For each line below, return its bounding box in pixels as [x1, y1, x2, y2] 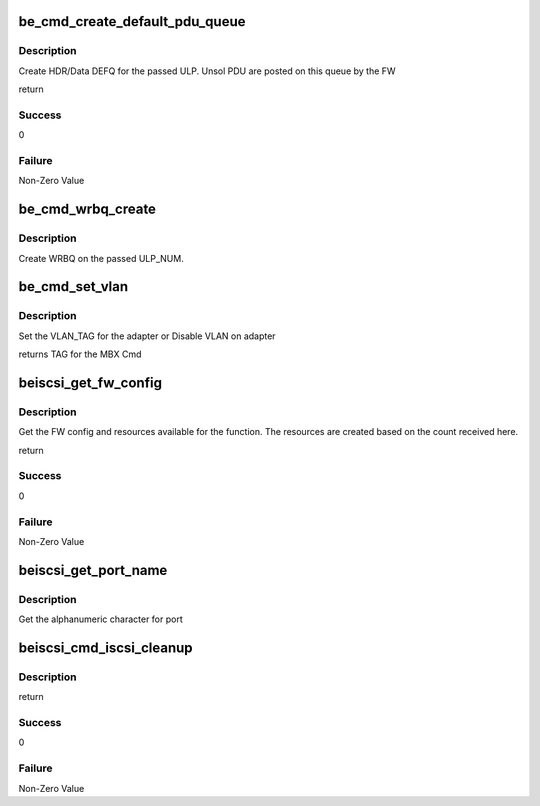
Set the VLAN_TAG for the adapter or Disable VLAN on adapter [18, 330, 276, 342]
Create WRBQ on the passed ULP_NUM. [18, 252, 184, 264]
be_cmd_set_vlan [18, 278, 129, 295]
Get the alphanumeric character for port [18, 613, 184, 625]
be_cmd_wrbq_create [18, 201, 157, 218]
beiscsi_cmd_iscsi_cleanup [18, 639, 194, 656]
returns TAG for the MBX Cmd [18, 348, 142, 360]
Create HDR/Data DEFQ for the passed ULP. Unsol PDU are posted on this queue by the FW [18, 65, 396, 77]
